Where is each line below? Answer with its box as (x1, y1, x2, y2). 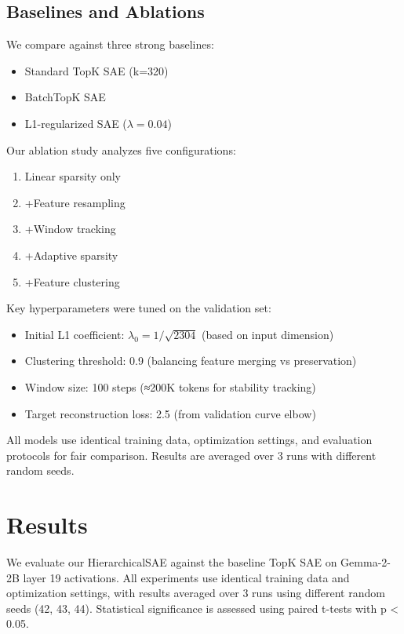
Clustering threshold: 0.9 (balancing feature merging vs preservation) (24, 352, 357, 369)
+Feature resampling (24, 194, 126, 210)
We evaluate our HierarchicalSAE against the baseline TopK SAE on (6, 554, 337, 570)
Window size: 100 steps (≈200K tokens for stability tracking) (24, 378, 316, 395)
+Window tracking (24, 220, 116, 237)
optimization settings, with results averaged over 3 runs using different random (6, 585, 385, 601)
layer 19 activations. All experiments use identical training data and (23, 569, 350, 585)
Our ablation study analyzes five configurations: (6, 141, 236, 158)
